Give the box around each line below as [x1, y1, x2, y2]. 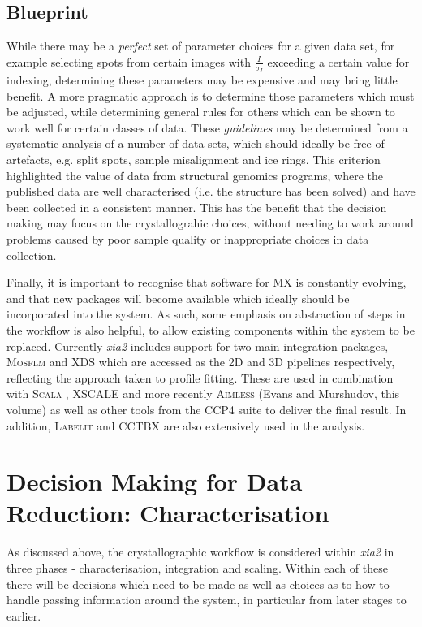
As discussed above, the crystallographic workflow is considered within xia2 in [6, 543, 394, 560]
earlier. [6, 607, 41, 624]
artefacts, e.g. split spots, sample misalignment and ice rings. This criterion [6, 151, 381, 167]
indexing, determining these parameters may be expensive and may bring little [6, 71, 398, 89]
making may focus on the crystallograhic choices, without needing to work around [6, 214, 414, 231]
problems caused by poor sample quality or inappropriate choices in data [6, 230, 369, 247]
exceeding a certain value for [267, 53, 410, 70]
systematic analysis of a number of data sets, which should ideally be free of [6, 135, 385, 152]
